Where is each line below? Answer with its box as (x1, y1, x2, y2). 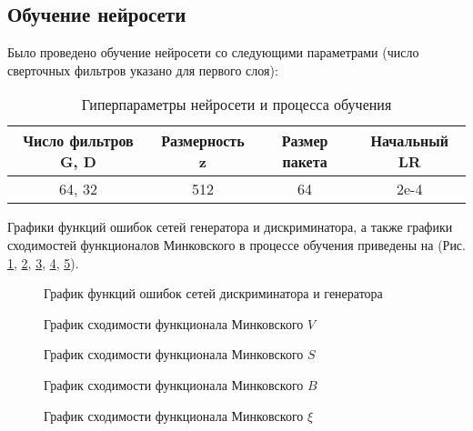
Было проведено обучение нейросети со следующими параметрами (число (7, 43, 419, 62)
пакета (282, 151, 327, 173)
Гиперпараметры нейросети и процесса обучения (81, 94, 392, 115)
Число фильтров (23, 130, 134, 152)
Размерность (161, 130, 245, 152)
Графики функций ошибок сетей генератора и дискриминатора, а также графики (7, 217, 453, 236)
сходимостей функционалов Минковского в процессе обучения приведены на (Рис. (7, 235, 466, 254)
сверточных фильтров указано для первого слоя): (7, 60, 278, 79)
